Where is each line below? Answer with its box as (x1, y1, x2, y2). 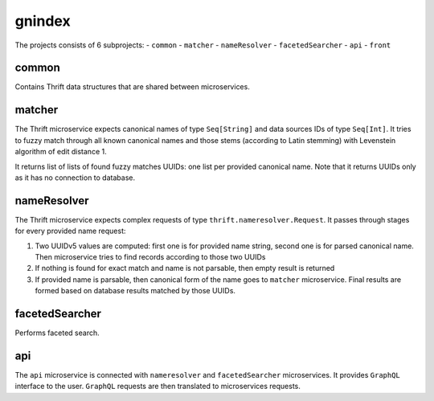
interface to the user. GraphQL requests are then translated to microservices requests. (14, 382, 301, 391)
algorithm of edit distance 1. (14, 147, 108, 157)
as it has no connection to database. (14, 173, 136, 182)
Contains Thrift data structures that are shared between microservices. (14, 82, 251, 92)
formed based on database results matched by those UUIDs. (35, 286, 236, 296)
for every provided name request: (14, 226, 126, 236)
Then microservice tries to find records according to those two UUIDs (35, 252, 266, 261)
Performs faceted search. (14, 328, 100, 338)
